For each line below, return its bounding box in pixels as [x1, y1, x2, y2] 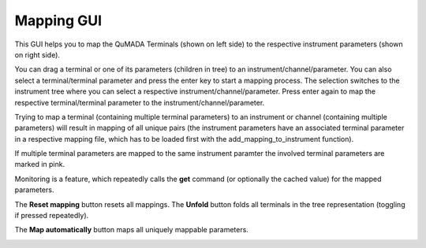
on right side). [14, 50, 61, 59]
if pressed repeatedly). [14, 211, 89, 220]
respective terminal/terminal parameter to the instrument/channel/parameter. [14, 98, 265, 107]
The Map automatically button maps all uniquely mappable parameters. [14, 225, 248, 235]
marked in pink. [14, 160, 65, 169]
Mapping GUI [14, 12, 103, 29]
